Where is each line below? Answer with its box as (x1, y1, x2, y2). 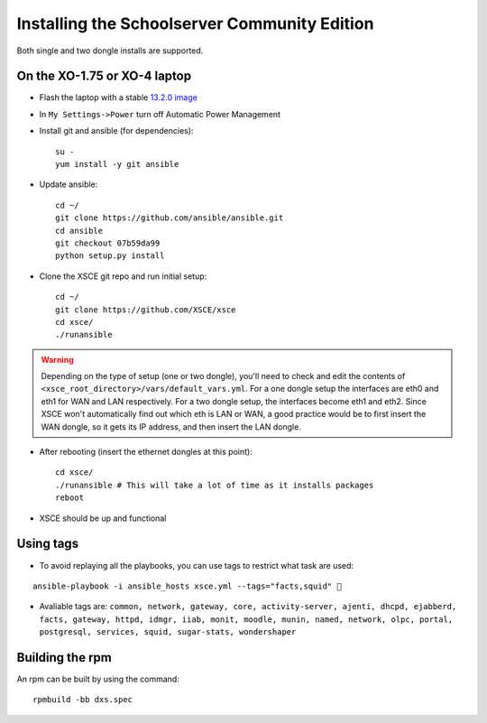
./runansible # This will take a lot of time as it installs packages (55, 479, 374, 490)
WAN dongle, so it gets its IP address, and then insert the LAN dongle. (41, 421, 301, 432)
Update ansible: (39, 179, 98, 190)
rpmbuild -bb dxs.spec (32, 695, 133, 705)
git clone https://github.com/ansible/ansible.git (55, 213, 284, 223)
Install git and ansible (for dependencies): (39, 125, 194, 136)
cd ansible (55, 226, 104, 236)
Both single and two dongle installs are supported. (16, 45, 204, 56)
